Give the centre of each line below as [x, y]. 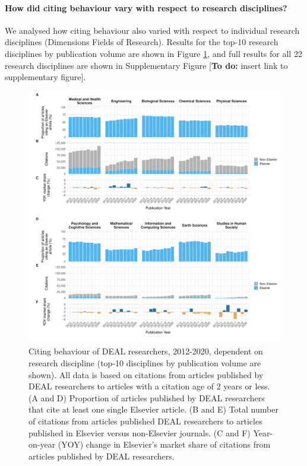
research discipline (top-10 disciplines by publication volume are [145, 362]
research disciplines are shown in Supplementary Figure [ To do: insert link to [146, 65]
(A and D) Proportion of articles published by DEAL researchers [147, 397]
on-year [42, 444]
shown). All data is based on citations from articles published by [146, 374]
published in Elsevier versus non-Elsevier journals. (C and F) [140, 432]
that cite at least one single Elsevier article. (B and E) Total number [153, 409]
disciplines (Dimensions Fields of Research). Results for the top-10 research [142, 42]
